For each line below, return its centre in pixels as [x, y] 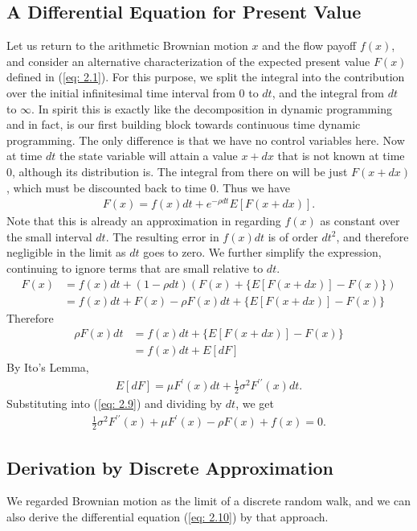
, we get [255, 403]
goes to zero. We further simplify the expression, [262, 252]
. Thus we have [253, 187]
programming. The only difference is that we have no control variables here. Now [206, 140]
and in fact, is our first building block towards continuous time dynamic [184, 124]
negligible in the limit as [66, 252]
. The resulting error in [162, 236]
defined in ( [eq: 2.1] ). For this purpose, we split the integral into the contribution [206, 77]
